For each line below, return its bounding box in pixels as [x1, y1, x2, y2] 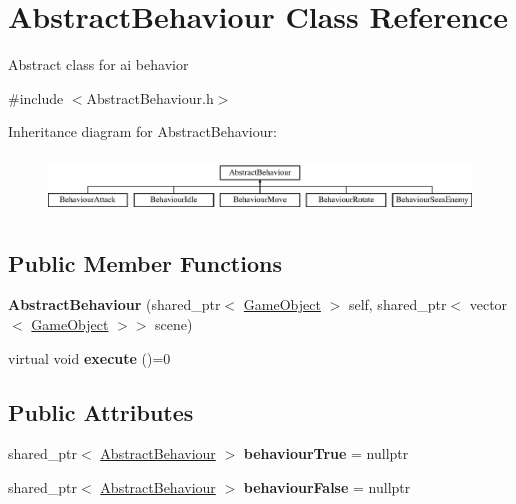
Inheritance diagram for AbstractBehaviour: [8, 121, 277, 142]
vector [469, 294, 508, 315]
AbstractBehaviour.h [86, 87, 214, 108]
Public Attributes [8, 396, 194, 427]
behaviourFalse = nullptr [243, 477, 411, 498]
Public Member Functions [8, 247, 282, 278]
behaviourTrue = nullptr [243, 443, 409, 464]
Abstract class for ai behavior [8, 54, 189, 75]
